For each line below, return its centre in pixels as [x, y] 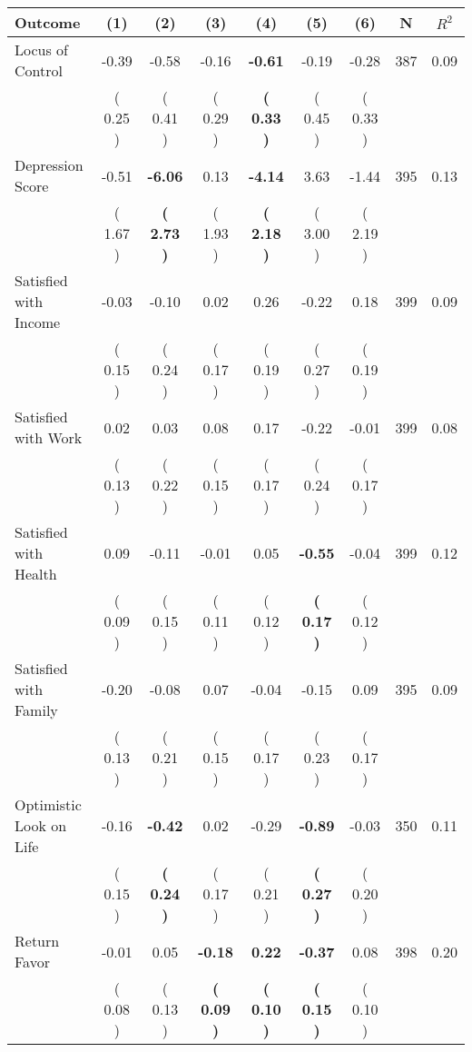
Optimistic [48, 804]
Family [36, 710]
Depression [49, 165]
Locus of [41, 50]
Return [37, 941]
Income [38, 322]
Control [39, 70]
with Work [49, 437]
